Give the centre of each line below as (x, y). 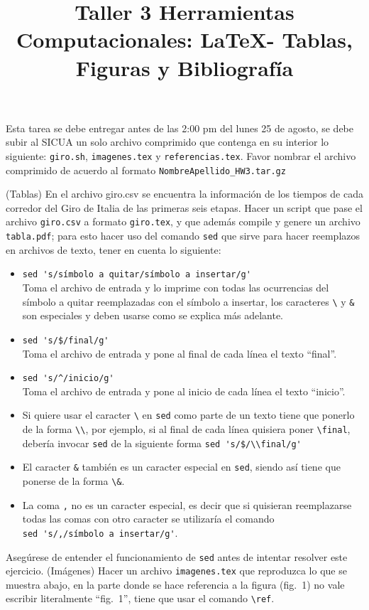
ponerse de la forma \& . (73, 480)
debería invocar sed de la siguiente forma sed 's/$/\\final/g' (162, 443)
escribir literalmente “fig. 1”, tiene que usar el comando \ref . (140, 598)
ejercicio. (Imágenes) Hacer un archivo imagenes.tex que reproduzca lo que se (176, 571)
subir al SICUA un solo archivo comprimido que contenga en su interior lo (167, 142)
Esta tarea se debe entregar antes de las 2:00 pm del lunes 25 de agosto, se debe (180, 128)
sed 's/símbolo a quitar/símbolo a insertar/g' (137, 275)
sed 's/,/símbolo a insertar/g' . (100, 532)
